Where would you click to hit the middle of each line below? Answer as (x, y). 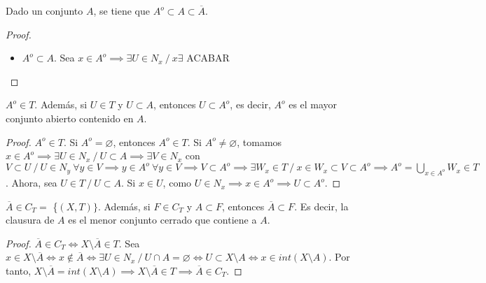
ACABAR (208, 58)
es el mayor (313, 104)
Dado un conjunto (44, 10)
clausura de (30, 220)
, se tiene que (122, 10)
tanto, (19, 271)
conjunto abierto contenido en (70, 118)
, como (177, 183)
